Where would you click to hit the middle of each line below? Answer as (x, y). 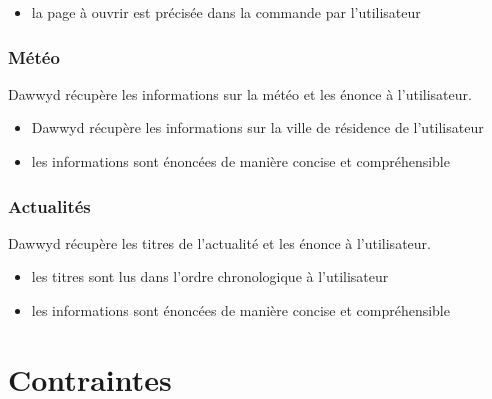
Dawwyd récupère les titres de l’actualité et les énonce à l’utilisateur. (219, 242)
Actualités (49, 205)
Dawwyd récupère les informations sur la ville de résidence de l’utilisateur (257, 127)
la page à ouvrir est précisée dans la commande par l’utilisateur (226, 12)
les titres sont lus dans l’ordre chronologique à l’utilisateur (210, 276)
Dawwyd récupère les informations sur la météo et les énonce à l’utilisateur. (240, 93)
